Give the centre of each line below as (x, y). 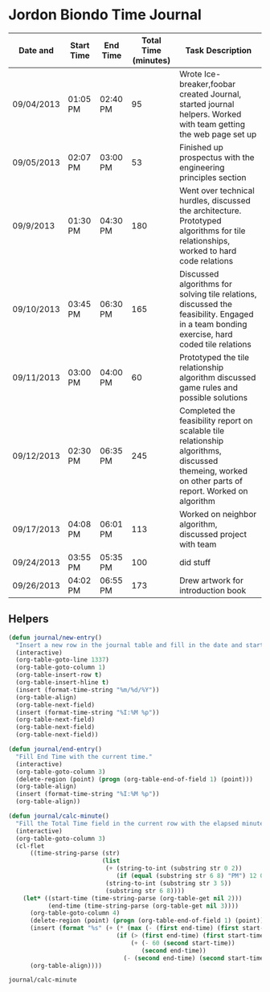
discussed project (213, 534)
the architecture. (211, 211)
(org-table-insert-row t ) (59, 675)
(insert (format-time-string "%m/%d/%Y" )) (88, 690)
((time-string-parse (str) (75, 854)
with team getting (212, 124)
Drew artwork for (211, 580)
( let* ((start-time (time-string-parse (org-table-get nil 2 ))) (133, 898)
